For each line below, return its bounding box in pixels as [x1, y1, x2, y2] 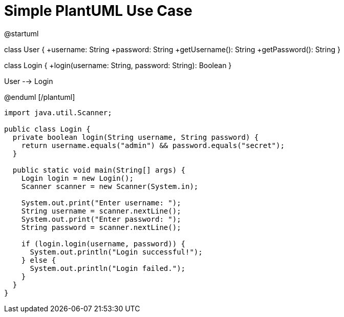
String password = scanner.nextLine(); [21, 223, 181, 231]
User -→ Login [4, 76, 53, 86]
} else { [21, 256, 56, 264]
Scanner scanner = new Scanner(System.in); [21, 182, 199, 191]
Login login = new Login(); [21, 174, 134, 182]
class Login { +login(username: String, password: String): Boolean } [4, 60, 232, 70]
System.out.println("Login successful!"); [30, 247, 203, 256]
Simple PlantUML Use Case [4, 2, 192, 19]
